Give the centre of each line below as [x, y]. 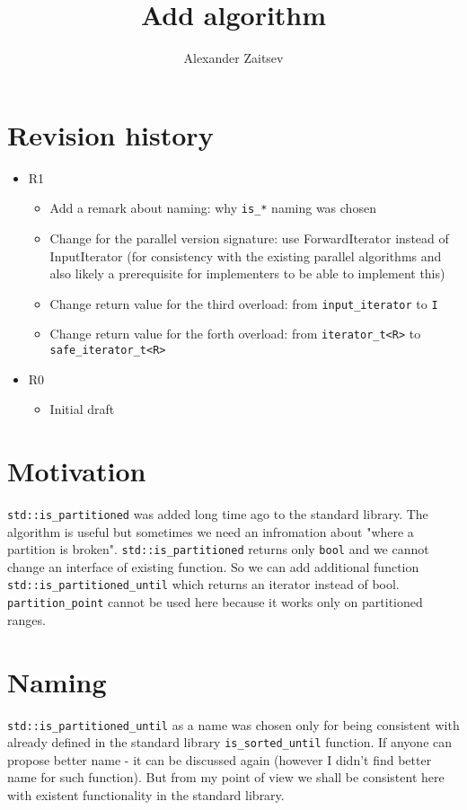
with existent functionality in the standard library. [146, 795]
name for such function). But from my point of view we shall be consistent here [226, 777]
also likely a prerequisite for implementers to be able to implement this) [247, 273]
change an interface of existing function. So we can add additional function [213, 566]
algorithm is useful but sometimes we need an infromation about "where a [211, 531]
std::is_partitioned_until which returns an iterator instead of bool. [203, 584]
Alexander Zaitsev [233, 58]
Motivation [77, 471]
